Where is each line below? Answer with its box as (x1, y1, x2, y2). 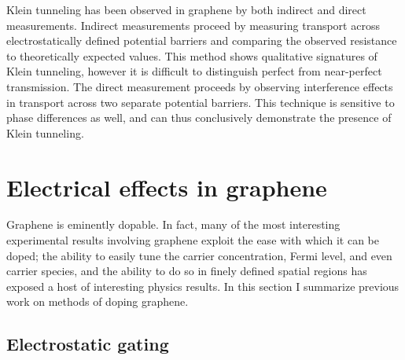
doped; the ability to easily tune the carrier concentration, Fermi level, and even (6, 247, 392, 263)
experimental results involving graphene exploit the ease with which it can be (6, 232, 380, 248)
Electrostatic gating (6, 332, 169, 356)
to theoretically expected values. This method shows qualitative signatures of (6, 47, 377, 64)
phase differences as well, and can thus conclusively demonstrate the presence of (6, 109, 392, 126)
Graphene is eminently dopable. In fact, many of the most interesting (6, 216, 341, 233)
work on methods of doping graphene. (6, 293, 189, 310)
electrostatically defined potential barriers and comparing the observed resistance (6, 32, 397, 49)
